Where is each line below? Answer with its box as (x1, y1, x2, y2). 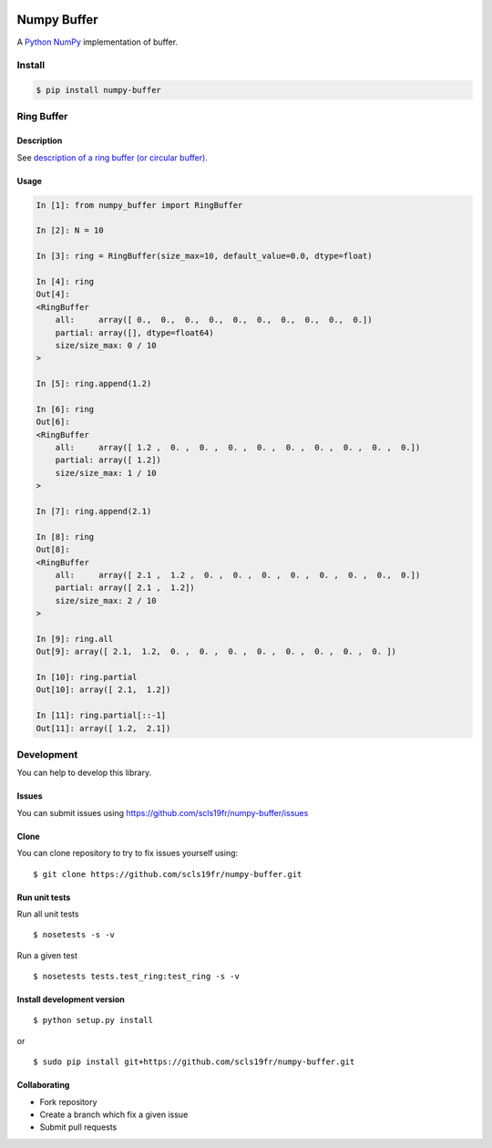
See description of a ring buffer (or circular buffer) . (16, 151, 209, 163)
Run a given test (16, 949, 77, 961)
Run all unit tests (16, 908, 79, 919)
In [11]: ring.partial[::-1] (36, 710, 167, 720)
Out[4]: (36, 289, 70, 300)
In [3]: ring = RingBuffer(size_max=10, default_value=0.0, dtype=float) (36, 251, 373, 262)
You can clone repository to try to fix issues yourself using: (16, 848, 239, 859)
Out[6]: (36, 417, 70, 428)
